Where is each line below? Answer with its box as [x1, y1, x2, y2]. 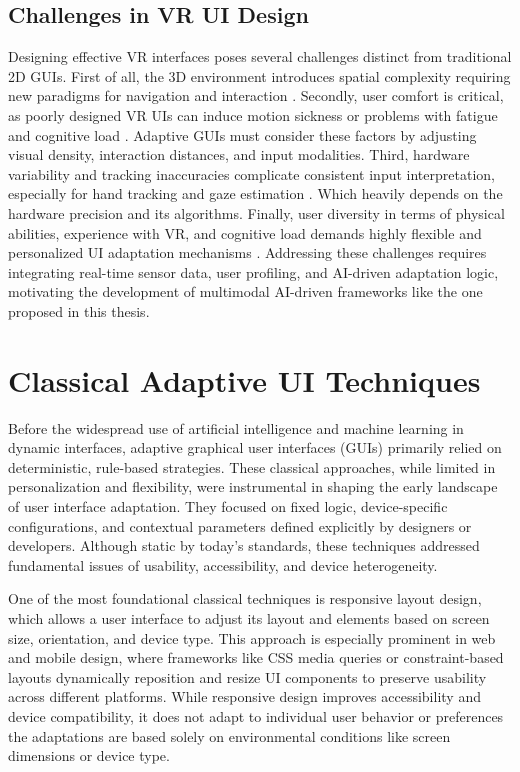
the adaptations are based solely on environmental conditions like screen [8, 725, 451, 746]
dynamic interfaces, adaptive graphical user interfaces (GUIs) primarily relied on [8, 437, 502, 458]
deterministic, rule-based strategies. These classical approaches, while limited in [8, 456, 496, 477]
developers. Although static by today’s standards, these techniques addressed [8, 535, 480, 556]
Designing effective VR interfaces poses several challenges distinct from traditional [8, 46, 512, 67]
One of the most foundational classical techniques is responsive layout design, [8, 588, 482, 609]
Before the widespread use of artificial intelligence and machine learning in [8, 417, 464, 438]
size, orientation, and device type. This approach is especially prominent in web [8, 627, 496, 648]
